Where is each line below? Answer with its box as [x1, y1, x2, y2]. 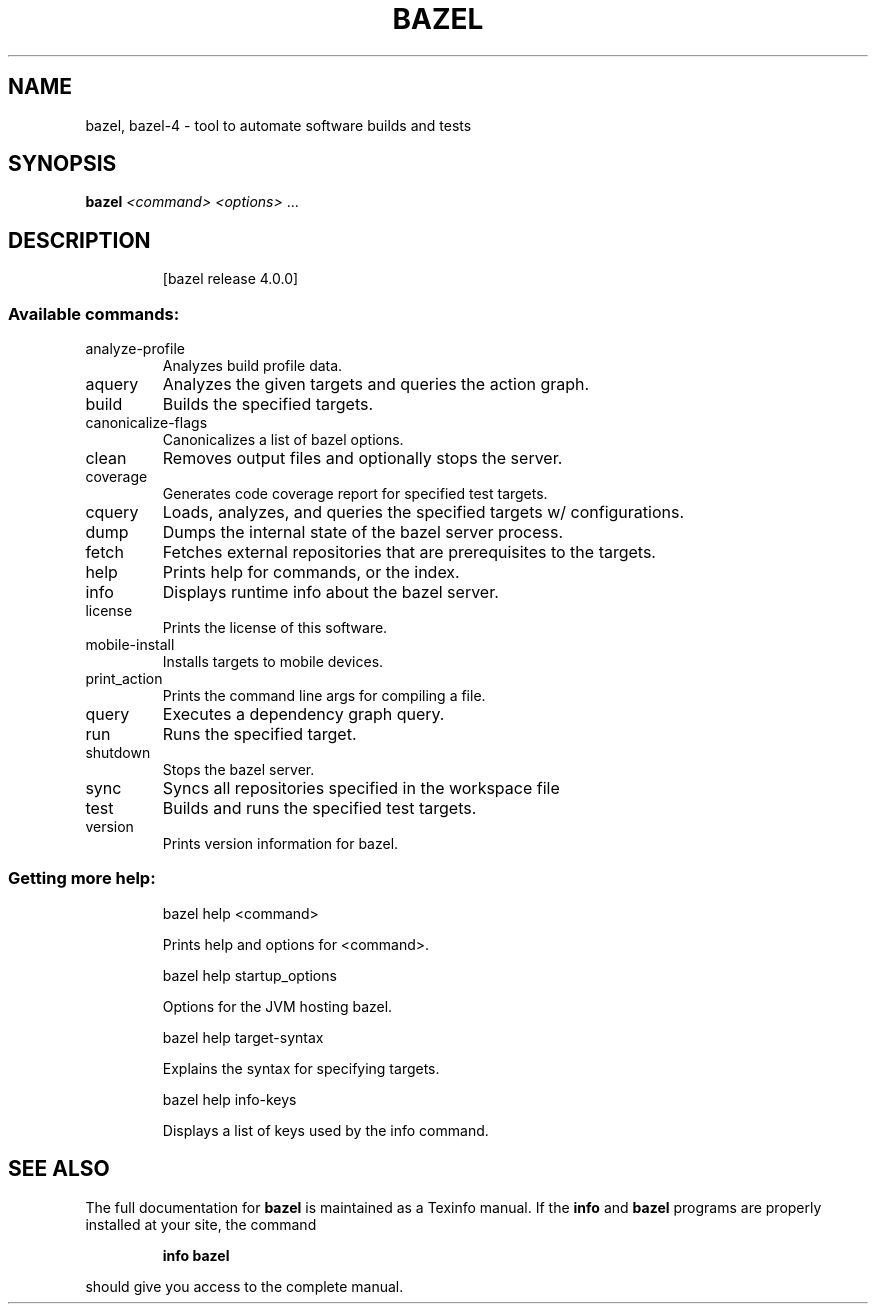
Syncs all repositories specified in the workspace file [162, 778, 560, 799]
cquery [85, 502, 139, 523]
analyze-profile [85, 340, 185, 358]
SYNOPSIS [8, 151, 117, 177]
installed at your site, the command [85, 1215, 317, 1233]
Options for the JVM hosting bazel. [162, 997, 393, 1015]
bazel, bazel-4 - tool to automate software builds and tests [85, 116, 472, 134]
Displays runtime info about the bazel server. [162, 582, 499, 603]
